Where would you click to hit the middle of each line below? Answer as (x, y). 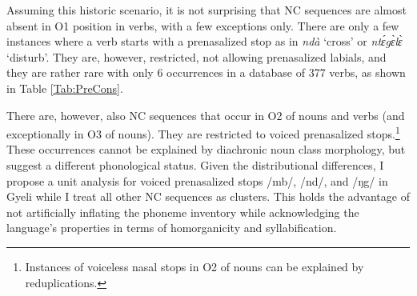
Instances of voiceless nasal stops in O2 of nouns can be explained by (194, 266)
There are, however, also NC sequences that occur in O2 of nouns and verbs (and (206, 115)
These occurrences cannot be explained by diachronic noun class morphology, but (206, 149)
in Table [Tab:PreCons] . (65, 88)
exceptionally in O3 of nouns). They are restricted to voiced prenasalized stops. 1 (203, 132)
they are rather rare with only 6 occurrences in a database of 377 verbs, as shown (206, 72)
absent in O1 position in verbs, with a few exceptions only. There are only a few (203, 25)
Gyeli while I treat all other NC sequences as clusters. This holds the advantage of (208, 196)
